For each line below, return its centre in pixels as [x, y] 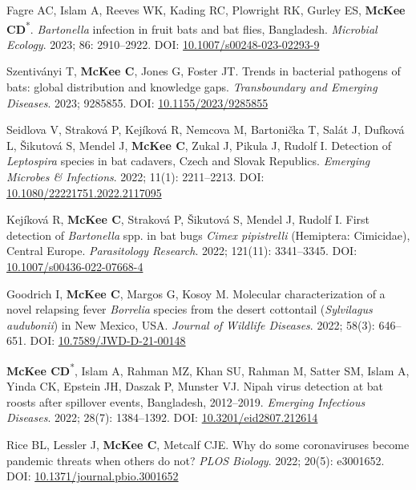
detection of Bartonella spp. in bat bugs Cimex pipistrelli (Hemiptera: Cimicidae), [208, 235]
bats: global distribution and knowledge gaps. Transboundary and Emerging [192, 87]
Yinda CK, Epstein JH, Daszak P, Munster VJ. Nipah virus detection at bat [195, 386]
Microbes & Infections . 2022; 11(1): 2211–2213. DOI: [135, 176]
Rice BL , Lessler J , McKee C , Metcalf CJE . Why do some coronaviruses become [208, 444]
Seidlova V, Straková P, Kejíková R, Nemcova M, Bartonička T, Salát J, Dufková [206, 130]
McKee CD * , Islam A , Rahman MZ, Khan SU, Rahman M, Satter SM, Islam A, [208, 369]
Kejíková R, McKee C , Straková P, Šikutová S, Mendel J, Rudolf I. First [188, 219]
